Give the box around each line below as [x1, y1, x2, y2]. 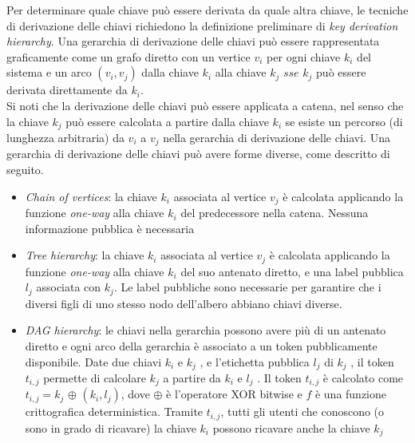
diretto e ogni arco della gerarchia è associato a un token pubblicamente [25, 337, 377, 354]
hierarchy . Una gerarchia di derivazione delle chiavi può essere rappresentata [6, 33, 380, 49]
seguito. [6, 161, 44, 178]
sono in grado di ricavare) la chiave [25, 419, 196, 436]
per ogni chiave [267, 48, 341, 65]
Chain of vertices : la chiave [25, 188, 157, 204]
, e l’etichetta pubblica [200, 353, 310, 370]
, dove [121, 386, 150, 402]
